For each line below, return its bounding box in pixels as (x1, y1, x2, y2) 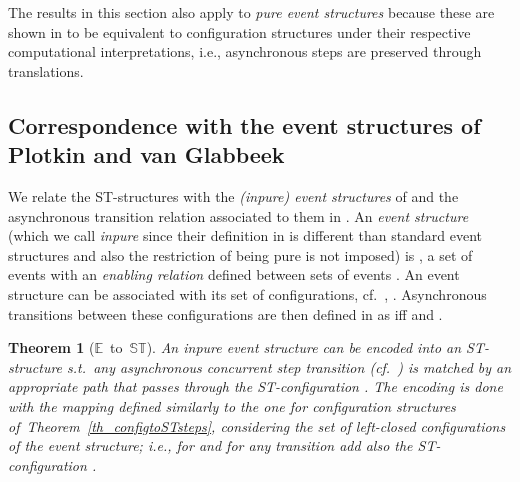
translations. (8, 60, 84, 81)
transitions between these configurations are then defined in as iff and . (8, 303, 443, 324)
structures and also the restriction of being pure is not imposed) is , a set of (8, 244, 473, 265)
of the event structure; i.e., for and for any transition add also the (8, 435, 413, 456)
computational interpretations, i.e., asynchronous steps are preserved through (8, 41, 482, 62)
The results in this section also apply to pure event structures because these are (8, 2, 495, 22)
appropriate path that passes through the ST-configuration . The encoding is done (8, 376, 503, 397)
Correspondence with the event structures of (8, 109, 481, 140)
